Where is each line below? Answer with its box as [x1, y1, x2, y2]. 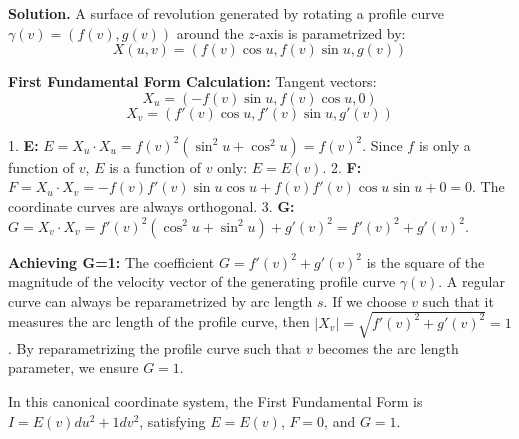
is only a [418, 134, 471, 155]
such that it [422, 290, 494, 311]
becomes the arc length [317, 337, 459, 358]
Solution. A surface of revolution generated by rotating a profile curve [8, 3, 444, 23]
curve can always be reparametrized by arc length [8, 290, 313, 311]
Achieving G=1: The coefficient [8, 251, 215, 272]
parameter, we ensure [8, 357, 139, 378]
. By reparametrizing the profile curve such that [8, 337, 302, 358]
